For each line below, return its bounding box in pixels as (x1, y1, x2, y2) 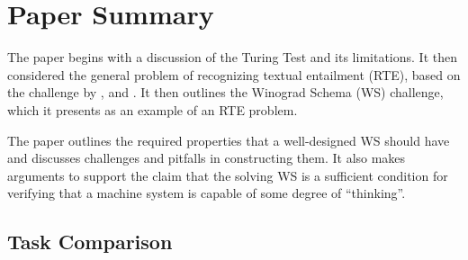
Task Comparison (7, 228, 173, 256)
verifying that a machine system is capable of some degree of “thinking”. (7, 184, 406, 202)
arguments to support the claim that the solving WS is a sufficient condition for (7, 166, 448, 184)
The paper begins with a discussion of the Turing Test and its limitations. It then (7, 48, 457, 67)
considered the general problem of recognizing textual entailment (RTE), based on (7, 65, 461, 84)
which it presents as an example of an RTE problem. (7, 100, 298, 119)
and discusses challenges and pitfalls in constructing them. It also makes (7, 148, 406, 167)
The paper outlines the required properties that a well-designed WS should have (7, 130, 450, 149)
